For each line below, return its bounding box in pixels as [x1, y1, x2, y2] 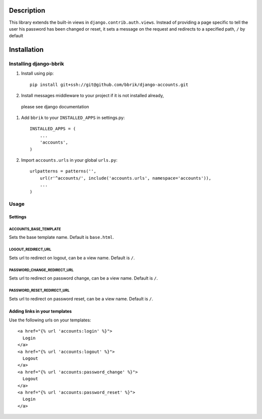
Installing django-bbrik [9, 61, 64, 67]
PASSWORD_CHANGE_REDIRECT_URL [9, 268, 74, 272]
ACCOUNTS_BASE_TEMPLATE [9, 226, 61, 232]
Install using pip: [21, 70, 54, 76]
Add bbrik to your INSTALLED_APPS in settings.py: [21, 115, 125, 121]
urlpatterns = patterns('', [30, 168, 97, 174]
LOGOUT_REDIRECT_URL [9, 247, 51, 252]
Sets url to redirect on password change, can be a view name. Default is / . [9, 275, 158, 281]
